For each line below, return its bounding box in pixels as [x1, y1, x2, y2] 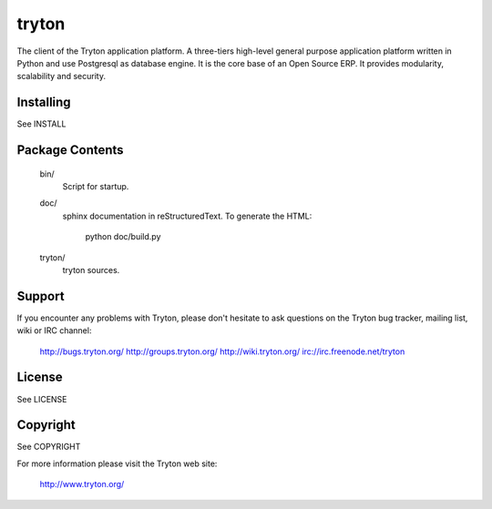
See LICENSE [16, 393, 67, 404]
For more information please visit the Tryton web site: [16, 458, 218, 469]
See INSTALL [16, 118, 67, 129]
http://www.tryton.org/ [39, 479, 125, 490]
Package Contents [16, 142, 124, 158]
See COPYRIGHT [16, 442, 81, 453]
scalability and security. [16, 71, 107, 82]
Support [16, 288, 65, 304]
